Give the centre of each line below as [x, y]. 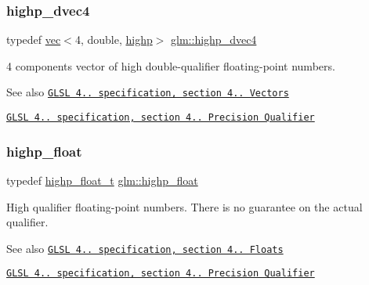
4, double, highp [114, 40]
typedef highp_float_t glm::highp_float [102, 180]
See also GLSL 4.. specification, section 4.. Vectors [148, 92]
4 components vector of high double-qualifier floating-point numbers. [171, 65]
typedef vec [34, 40]
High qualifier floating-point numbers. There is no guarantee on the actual [184, 206]
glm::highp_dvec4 [214, 40]
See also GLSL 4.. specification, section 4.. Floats [145, 248]
